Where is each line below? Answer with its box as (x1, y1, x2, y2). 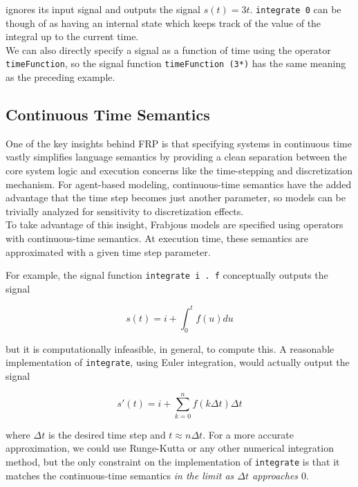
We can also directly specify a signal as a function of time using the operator (6, 42, 331, 57)
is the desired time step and (48, 427, 166, 441)
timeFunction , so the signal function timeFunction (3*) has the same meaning (6, 56, 346, 71)
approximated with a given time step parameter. (6, 244, 211, 259)
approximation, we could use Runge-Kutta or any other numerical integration (6, 441, 334, 455)
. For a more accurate (202, 427, 294, 441)
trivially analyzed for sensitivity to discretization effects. (6, 203, 244, 218)
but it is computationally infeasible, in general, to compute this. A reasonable (6, 341, 335, 356)
